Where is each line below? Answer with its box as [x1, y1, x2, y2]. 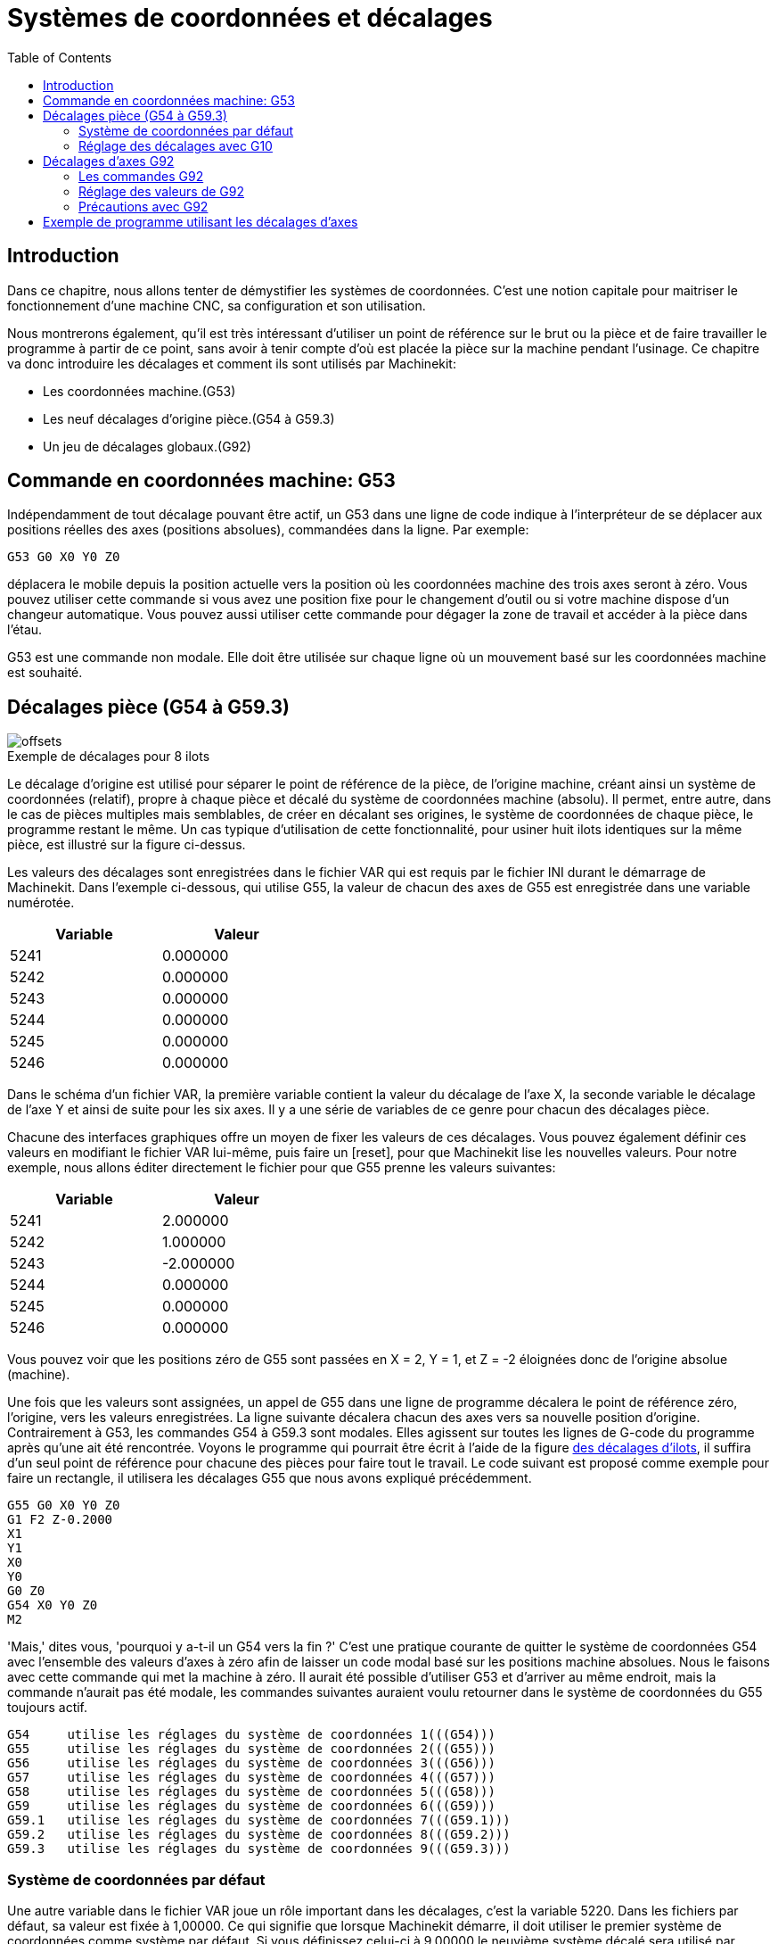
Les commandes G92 [78, 168, 204, 184]
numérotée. [7, 895, 75, 911]
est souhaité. [7, 665, 83, 681]
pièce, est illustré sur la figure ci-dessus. [7, 837, 246, 853]
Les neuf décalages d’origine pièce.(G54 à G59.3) [43, 410, 335, 426]
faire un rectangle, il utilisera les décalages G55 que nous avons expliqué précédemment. [7, 1470, 532, 1486]
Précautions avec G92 [78, 198, 209, 214]
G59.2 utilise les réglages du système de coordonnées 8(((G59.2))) [7, 1827, 511, 1842]
